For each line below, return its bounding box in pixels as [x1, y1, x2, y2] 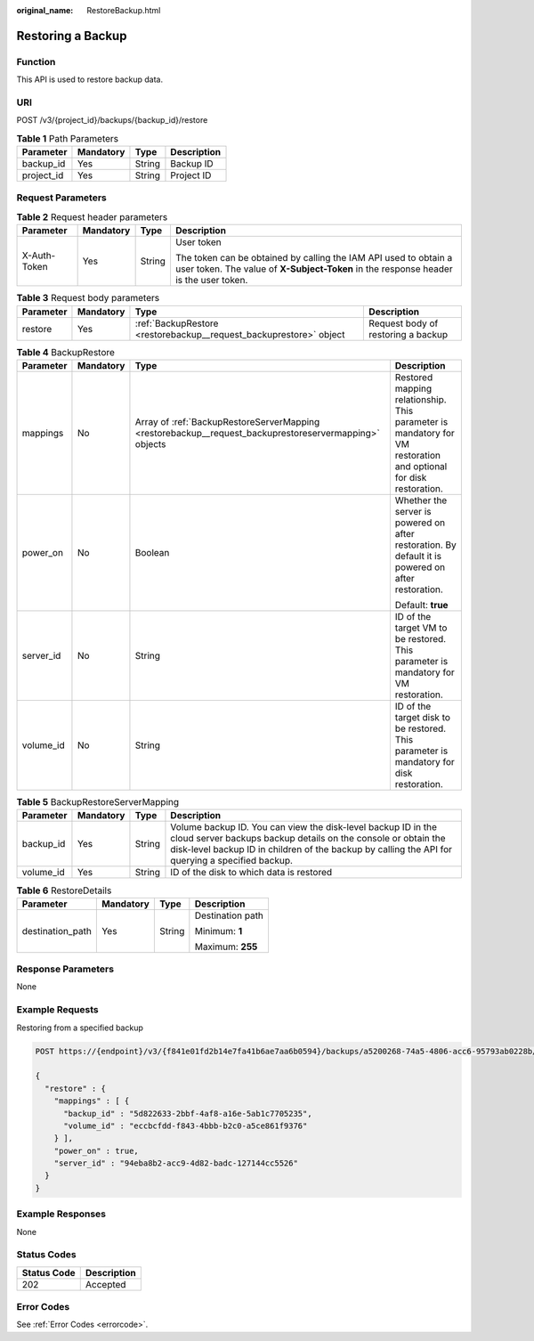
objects [134, 437, 166, 450]
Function [16, 55, 56, 68]
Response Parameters [16, 963, 115, 975]
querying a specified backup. [170, 855, 294, 867]
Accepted [85, 1278, 126, 1290]
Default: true [394, 598, 449, 611]
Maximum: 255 [194, 940, 258, 953]
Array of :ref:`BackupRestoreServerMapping [134, 415, 320, 427]
